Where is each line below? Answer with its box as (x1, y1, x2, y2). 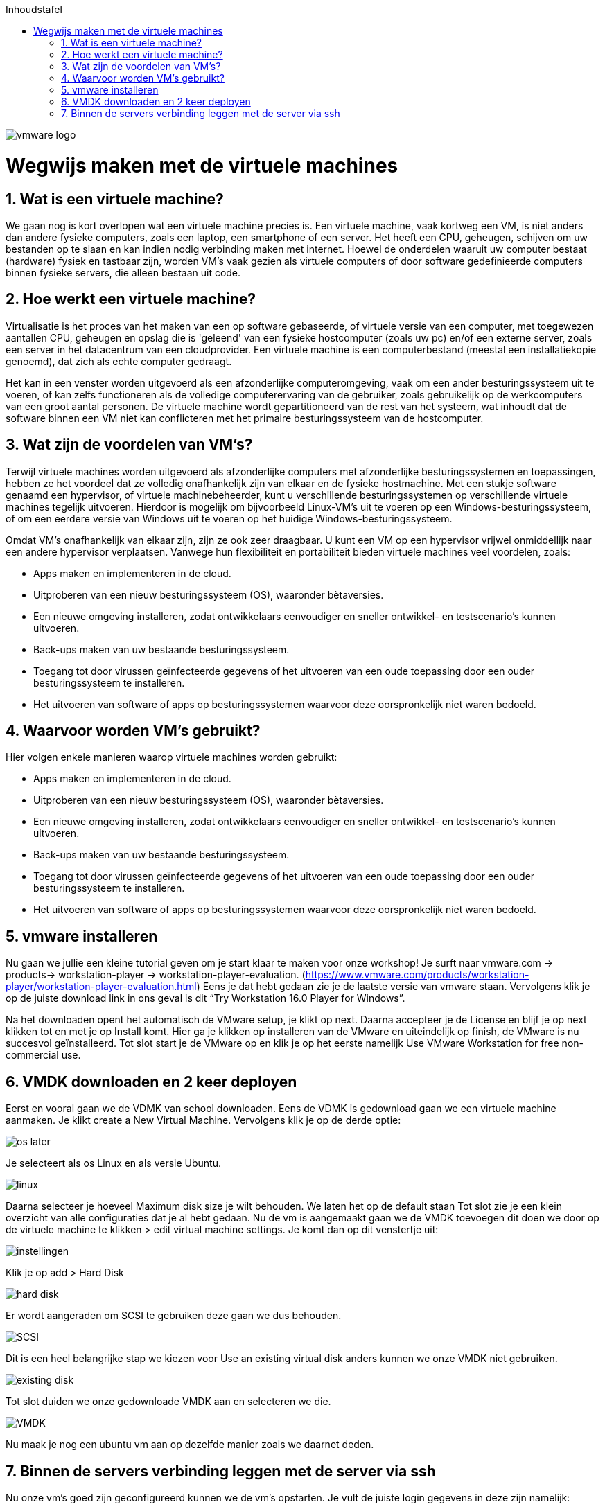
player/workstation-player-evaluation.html (6, 980, 197, 993)
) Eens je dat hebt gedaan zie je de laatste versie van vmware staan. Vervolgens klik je (196, 980, 590, 993)
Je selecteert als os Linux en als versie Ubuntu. (6, 1157, 221, 1170)
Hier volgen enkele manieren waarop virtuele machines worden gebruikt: (6, 751, 337, 764)
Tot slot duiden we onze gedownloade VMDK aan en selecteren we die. (6, 1395, 331, 1408)
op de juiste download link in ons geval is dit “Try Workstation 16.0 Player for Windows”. (6, 992, 405, 1005)
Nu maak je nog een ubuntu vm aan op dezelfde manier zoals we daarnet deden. (6, 1438, 374, 1451)
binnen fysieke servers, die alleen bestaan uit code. (6, 266, 241, 279)
